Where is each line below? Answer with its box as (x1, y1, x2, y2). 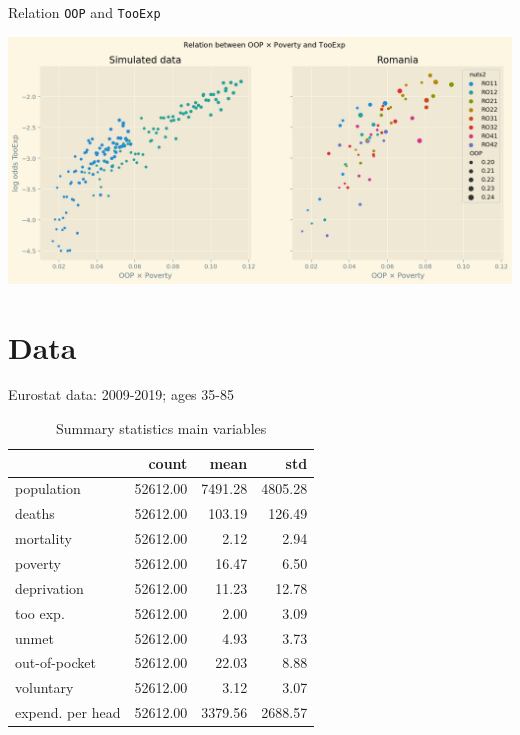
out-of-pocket (15, 652, 96, 673)
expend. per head (15, 702, 121, 723)
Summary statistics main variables (55, 418, 267, 439)
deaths (15, 503, 55, 524)
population (15, 478, 81, 499)
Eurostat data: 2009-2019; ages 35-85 (8, 384, 234, 405)
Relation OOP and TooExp (8, 2, 161, 22)
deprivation (15, 577, 84, 598)
